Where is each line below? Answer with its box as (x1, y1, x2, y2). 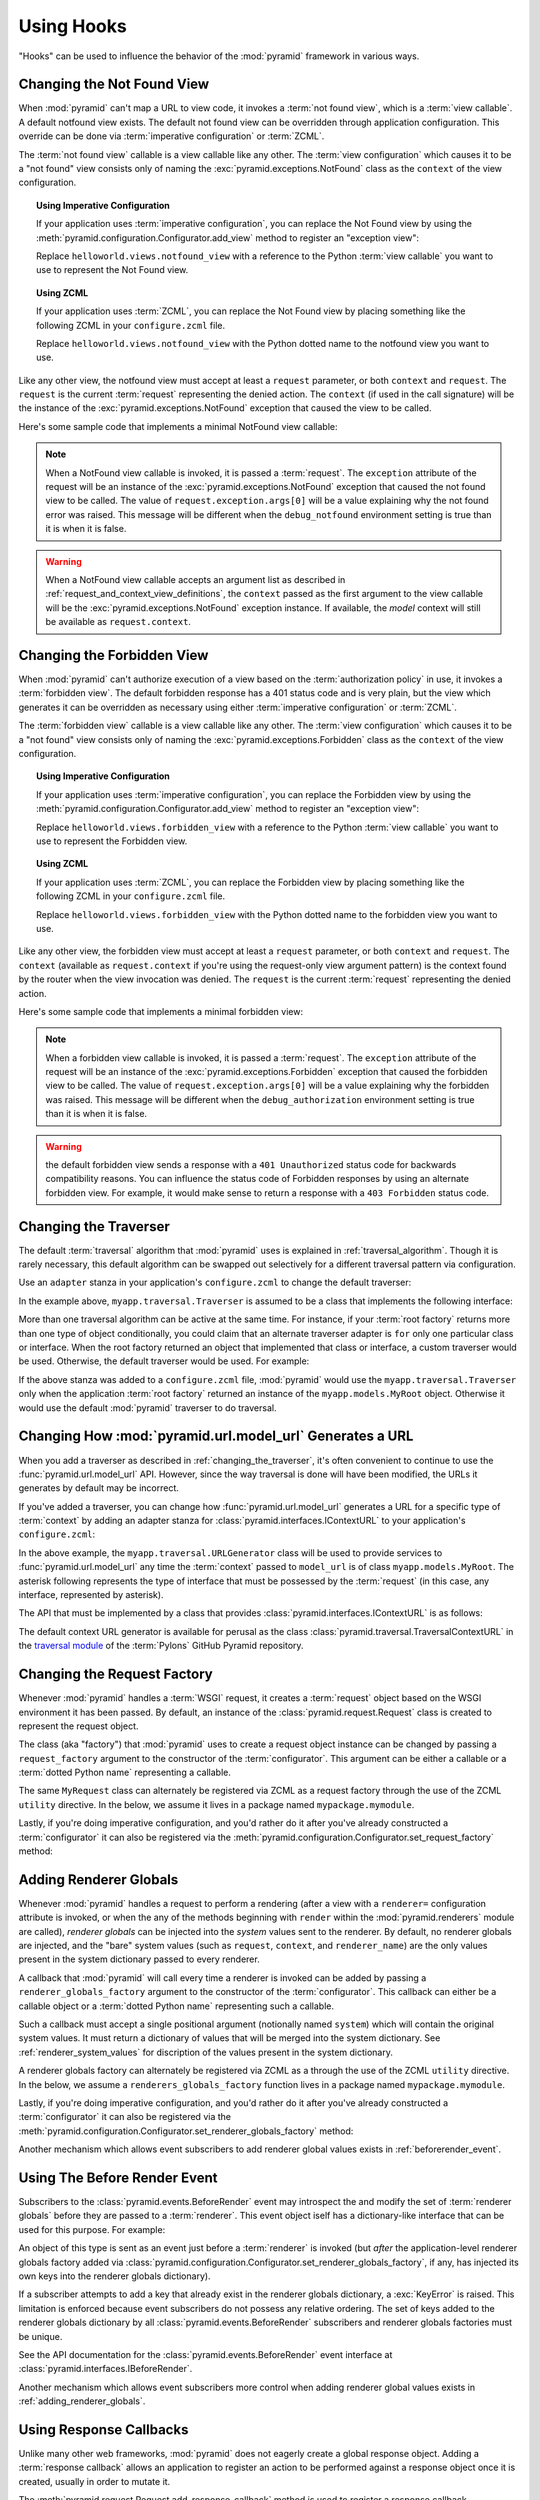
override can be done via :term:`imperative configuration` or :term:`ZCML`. (18, 130, 325, 142)
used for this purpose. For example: (18, 2223, 166, 2235)
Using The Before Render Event (18, 2169, 219, 2186)
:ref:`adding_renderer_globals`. (18, 2395, 146, 2407)
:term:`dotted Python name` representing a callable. (18, 1766, 232, 1779)
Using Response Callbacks (18, 2421, 189, 2438)
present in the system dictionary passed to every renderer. (18, 1953, 260, 1965)
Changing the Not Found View (18, 76, 210, 93)
